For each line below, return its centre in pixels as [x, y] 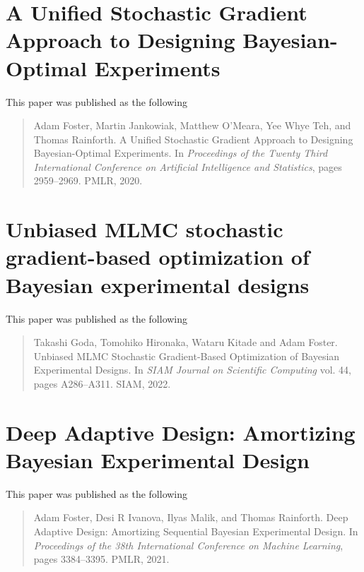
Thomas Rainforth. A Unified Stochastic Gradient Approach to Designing [193, 139]
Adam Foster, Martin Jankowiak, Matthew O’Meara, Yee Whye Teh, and [192, 125]
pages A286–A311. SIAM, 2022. [102, 383]
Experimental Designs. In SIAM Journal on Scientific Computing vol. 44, [193, 370]
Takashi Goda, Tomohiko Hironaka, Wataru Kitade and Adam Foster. [186, 342]
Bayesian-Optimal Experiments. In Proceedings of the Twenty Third [181, 153]
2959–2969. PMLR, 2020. [88, 180]
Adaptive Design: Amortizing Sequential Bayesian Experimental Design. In [196, 531]
